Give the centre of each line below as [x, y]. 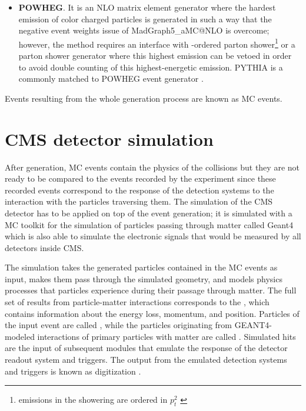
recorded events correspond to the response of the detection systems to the [139, 190]
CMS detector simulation [109, 138]
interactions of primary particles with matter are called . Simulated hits [167, 336]
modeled [20, 336]
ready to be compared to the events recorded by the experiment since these [140, 178]
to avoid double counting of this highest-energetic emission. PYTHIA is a [151, 67]
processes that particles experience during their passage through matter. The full [151, 290]
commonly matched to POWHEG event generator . [111, 78]
